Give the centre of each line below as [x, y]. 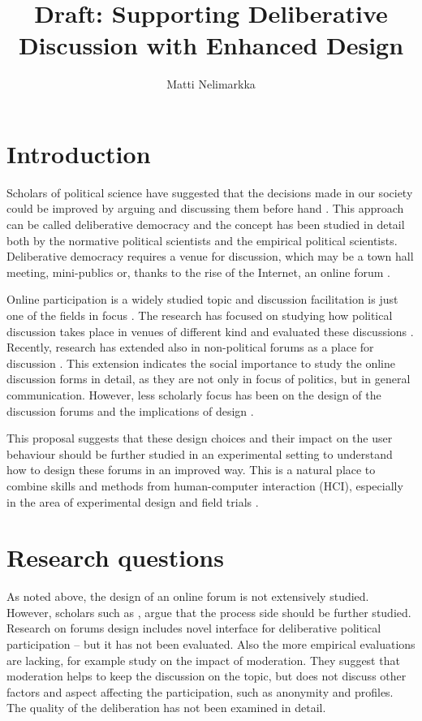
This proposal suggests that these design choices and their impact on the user [200, 438]
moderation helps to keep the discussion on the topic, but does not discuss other [207, 676]
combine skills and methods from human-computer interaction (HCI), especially [205, 485]
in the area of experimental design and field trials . [133, 501]
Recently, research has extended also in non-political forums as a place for [190, 347]
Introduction [79, 153]
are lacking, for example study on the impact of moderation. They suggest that [203, 660]
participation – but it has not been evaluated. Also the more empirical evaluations [211, 644]
